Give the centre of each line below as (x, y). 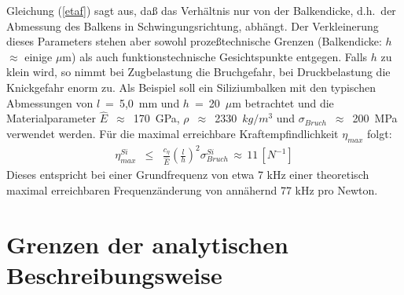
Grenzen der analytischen (147, 244)
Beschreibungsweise (114, 274)
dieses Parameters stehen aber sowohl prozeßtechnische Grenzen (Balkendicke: (194, 41)
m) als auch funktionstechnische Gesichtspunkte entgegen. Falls (215, 56)
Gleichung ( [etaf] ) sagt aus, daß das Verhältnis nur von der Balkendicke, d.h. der (201, 10)
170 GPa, (156, 118)
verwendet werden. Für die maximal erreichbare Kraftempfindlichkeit (173, 133)
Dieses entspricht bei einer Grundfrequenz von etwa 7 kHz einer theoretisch (188, 175)
